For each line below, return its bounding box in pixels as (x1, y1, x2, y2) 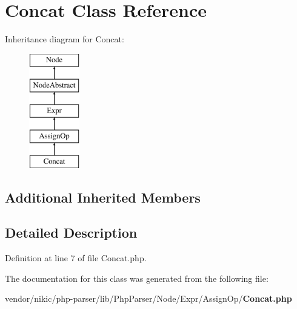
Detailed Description (5, 223, 138, 242)
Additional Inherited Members (5, 187, 201, 206)
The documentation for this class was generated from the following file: (5, 272, 269, 284)
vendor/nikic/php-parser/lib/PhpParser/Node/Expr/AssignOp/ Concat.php (5, 292, 292, 305)
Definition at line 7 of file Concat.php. (5, 252, 147, 264)
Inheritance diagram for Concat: (5, 33, 124, 45)
